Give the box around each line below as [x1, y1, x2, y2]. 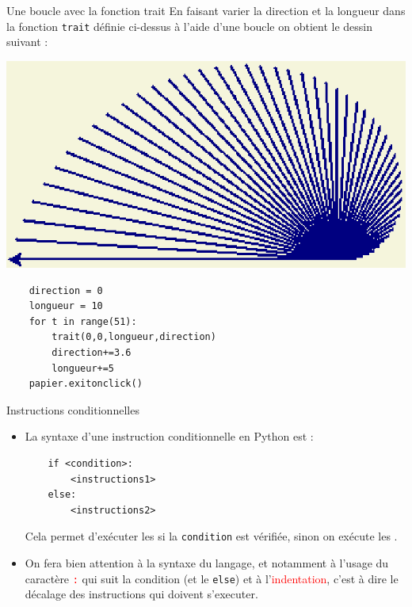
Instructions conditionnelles [6, 401, 139, 418]
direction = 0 [29, 284, 103, 296]
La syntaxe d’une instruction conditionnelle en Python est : [25, 428, 314, 445]
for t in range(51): [29, 315, 137, 327]
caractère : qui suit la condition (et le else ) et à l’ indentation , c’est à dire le [25, 570, 399, 586]
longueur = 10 [29, 300, 103, 312]
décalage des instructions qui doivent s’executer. [25, 586, 258, 602]
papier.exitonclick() [29, 378, 143, 390]
